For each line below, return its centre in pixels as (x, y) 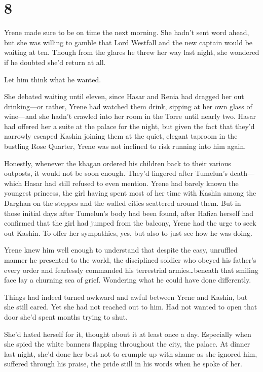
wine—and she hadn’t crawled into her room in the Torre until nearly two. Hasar (130, 116)
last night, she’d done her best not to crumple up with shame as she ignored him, (131, 353)
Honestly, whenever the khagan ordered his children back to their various (118, 163)
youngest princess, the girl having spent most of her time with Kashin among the (130, 193)
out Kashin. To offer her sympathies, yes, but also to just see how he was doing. (128, 232)
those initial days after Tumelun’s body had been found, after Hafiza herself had (129, 213)
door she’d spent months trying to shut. (66, 316)
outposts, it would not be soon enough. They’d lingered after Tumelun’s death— (129, 173)
